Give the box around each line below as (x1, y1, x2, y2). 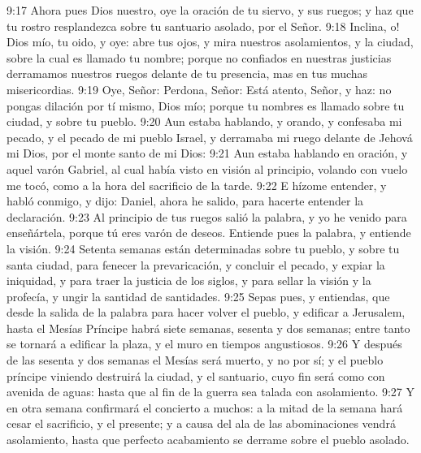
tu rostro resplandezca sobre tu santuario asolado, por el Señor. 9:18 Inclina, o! (7, 17, 400, 34)
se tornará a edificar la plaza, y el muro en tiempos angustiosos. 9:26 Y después (7, 335, 402, 352)
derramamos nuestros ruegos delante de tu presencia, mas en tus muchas (7, 65, 368, 82)
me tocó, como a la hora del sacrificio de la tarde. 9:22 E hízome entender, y (7, 176, 387, 193)
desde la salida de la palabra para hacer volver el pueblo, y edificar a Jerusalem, (7, 304, 406, 321)
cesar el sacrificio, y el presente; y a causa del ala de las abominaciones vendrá (7, 415, 396, 432)
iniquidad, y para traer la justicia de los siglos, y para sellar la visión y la (7, 272, 371, 289)
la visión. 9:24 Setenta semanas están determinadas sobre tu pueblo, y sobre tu (7, 239, 400, 257)
